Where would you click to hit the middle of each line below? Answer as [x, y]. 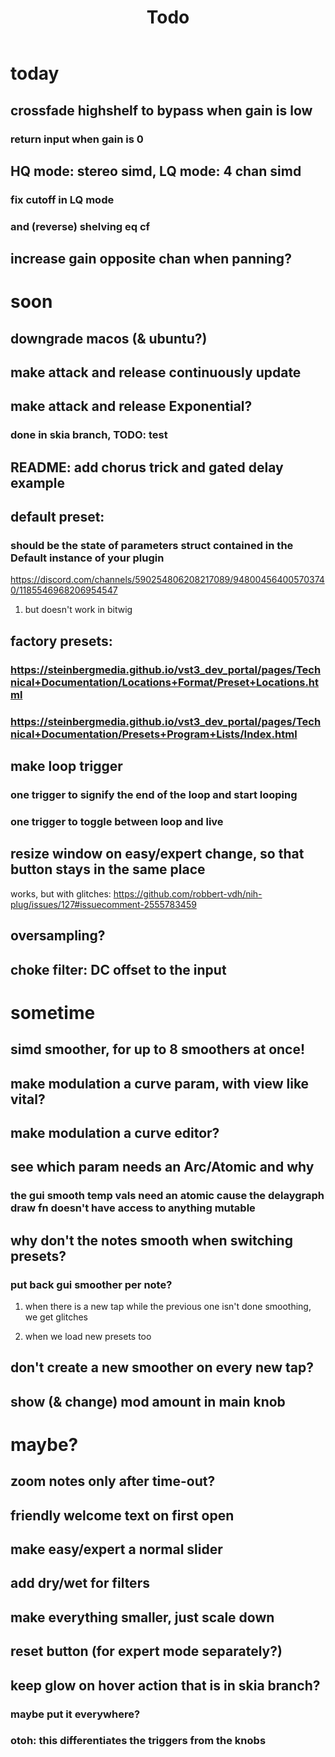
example [38, 482]
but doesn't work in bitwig [78, 610]
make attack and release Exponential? [131, 406]
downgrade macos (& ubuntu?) [109, 338]
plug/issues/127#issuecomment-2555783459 [103, 904]
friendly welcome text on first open [122, 1515]
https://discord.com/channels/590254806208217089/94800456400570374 [167, 580]
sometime [53, 1012]
